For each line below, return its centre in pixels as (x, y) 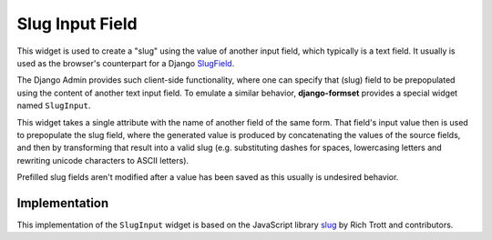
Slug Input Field (77, 24)
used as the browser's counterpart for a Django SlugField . (126, 63)
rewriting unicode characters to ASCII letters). (103, 160)
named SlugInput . (54, 105)
